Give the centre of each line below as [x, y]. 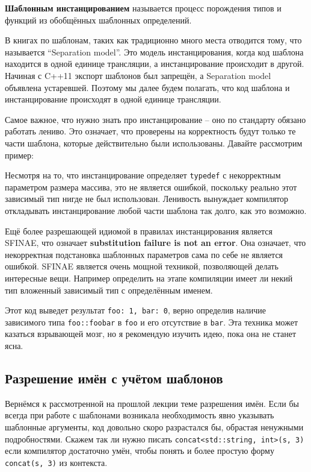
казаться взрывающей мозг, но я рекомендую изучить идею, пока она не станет [151, 334]
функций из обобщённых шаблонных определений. [98, 20]
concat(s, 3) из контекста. [56, 462]
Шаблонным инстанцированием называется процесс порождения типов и [143, 8]
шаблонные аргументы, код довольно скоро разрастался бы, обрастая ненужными [154, 427]
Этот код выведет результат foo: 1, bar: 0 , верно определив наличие [136, 310]
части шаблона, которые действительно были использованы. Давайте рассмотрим [154, 143]
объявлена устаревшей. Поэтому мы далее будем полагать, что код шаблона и [147, 87]
